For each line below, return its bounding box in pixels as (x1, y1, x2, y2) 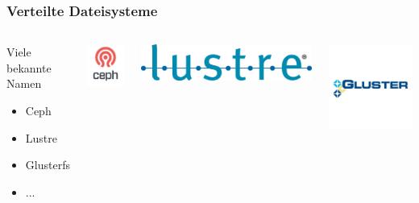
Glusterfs (25, 156, 70, 173)
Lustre (25, 129, 57, 146)
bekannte (6, 59, 52, 76)
